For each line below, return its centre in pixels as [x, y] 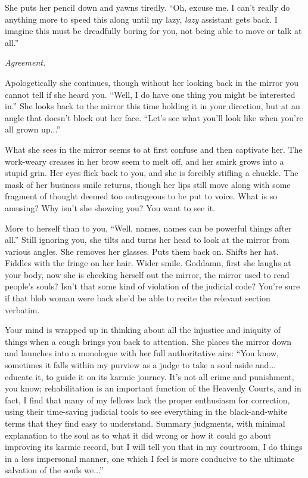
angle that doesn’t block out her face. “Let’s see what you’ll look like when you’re [154, 117]
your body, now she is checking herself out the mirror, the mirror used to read [147, 274]
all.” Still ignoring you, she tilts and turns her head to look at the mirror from [147, 240]
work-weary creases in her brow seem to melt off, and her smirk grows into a [144, 161]
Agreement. [25, 62]
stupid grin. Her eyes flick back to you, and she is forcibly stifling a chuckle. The [152, 173]
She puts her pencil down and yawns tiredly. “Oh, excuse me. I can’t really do [147, 7]
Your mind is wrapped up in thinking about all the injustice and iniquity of [143, 330]
